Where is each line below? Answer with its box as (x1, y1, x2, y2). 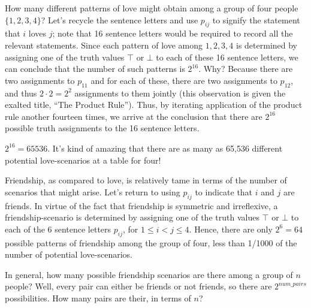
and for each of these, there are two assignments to (90, 74, 277, 86)
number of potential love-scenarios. (5, 248, 132, 261)
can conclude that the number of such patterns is (5, 62, 185, 75)
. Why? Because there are (198, 62, 293, 75)
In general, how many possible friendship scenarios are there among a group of (5, 268, 293, 280)
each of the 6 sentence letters (5, 222, 111, 235)
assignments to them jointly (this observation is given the (74, 86, 286, 99)
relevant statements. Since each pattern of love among (5, 38, 203, 51)
